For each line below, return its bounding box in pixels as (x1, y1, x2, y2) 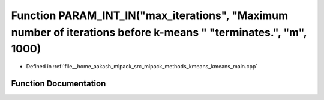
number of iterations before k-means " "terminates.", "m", (11, 26, 307, 39)
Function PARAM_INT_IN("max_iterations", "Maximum (11, 9, 289, 22)
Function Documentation (11, 78, 106, 89)
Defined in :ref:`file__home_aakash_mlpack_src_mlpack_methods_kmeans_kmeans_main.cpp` (26, 63, 258, 70)
